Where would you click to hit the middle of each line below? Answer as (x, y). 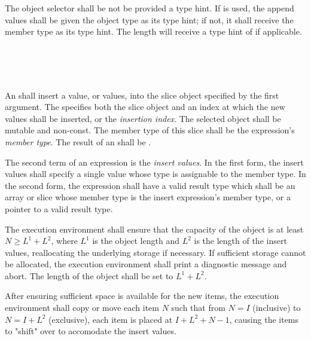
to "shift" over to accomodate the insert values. (91, 331)
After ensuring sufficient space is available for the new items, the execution (142, 296)
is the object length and (136, 241)
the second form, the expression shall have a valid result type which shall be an (150, 185)
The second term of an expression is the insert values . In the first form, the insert (154, 162)
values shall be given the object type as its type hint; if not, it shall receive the (149, 19)
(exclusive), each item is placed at (111, 319)
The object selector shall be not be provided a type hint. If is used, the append (150, 8)
